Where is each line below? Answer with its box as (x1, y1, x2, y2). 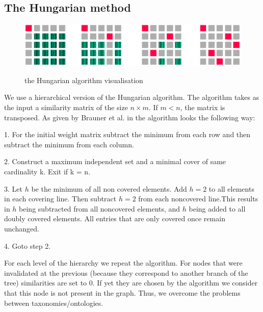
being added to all (189, 203, 246, 214)
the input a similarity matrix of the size (4, 102, 128, 113)
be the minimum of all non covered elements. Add (31, 183, 187, 194)
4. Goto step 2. (4, 240, 51, 251)
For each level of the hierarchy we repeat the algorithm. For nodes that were (4, 257, 243, 268)
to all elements (208, 183, 254, 194)
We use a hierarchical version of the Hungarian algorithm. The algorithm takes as (4, 92, 259, 102)
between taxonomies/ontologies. (4, 297, 103, 308)
